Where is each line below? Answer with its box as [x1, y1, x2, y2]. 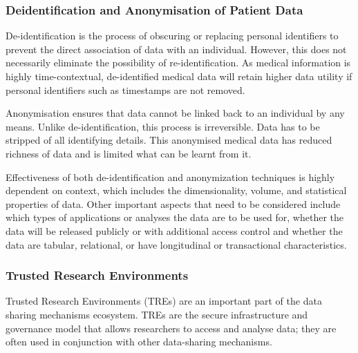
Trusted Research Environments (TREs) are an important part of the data [6, 294, 322, 308]
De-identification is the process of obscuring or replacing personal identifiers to [6, 28, 339, 43]
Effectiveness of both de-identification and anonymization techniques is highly [6, 169, 335, 184]
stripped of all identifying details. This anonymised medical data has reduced [6, 133, 332, 147]
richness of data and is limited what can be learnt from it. [6, 146, 252, 160]
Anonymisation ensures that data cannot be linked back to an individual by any [6, 106, 345, 120]
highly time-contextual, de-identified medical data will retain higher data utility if [6, 69, 352, 83]
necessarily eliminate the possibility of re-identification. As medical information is [6, 55, 351, 70]
